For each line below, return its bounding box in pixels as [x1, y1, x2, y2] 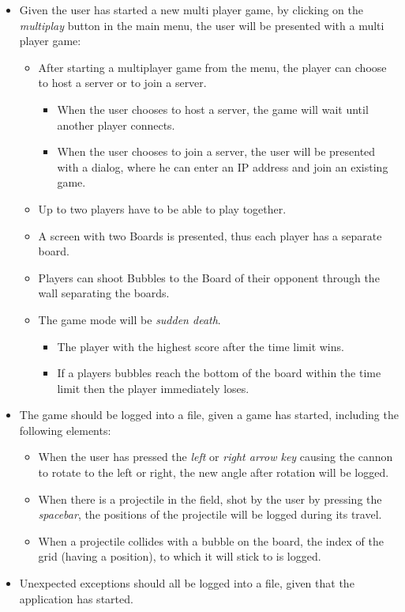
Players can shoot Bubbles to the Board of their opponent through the [38, 269, 380, 285]
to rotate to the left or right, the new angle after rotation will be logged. [38, 464, 389, 481]
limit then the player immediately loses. [57, 380, 249, 396]
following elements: [19, 421, 111, 438]
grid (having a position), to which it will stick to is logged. [38, 548, 321, 565]
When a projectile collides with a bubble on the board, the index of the [38, 532, 384, 549]
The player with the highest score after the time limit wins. [57, 338, 344, 354]
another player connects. [57, 116, 175, 133]
